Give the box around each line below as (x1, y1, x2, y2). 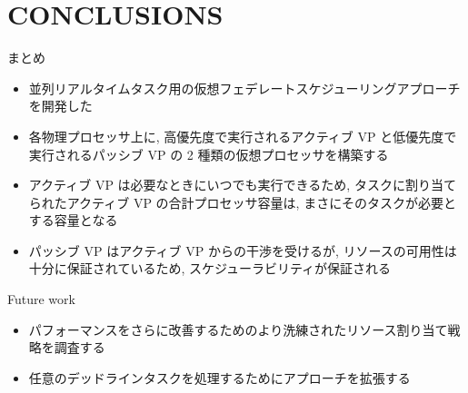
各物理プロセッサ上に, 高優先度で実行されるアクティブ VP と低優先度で (28, 126, 457, 145)
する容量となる (28, 211, 118, 230)
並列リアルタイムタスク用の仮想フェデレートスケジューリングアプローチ (28, 78, 461, 97)
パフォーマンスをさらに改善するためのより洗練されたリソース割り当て (28, 319, 448, 339)
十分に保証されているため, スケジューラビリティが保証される (28, 259, 392, 278)
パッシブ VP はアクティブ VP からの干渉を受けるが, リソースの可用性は (28, 241, 457, 260)
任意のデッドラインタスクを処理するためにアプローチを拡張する (28, 368, 411, 387)
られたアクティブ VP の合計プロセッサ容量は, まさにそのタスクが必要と (28, 192, 456, 211)
